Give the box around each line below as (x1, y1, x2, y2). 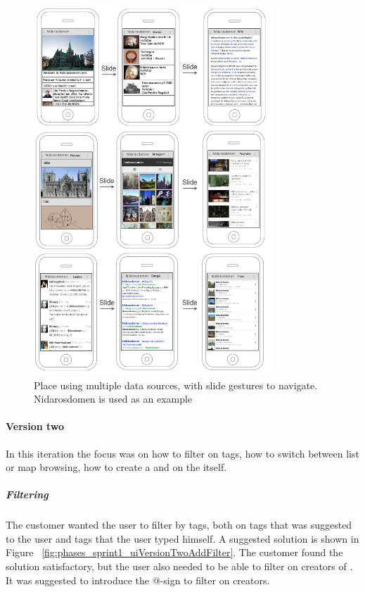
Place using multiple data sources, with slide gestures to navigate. (34, 377, 318, 392)
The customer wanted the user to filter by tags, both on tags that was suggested (6, 517, 352, 532)
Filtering (6, 487, 49, 502)
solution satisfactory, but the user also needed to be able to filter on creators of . (6, 559, 353, 574)
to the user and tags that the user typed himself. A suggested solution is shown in (6, 531, 359, 546)
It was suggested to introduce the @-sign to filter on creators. (6, 572, 270, 587)
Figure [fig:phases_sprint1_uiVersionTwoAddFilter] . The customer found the (6, 545, 343, 560)
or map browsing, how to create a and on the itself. (6, 460, 227, 474)
